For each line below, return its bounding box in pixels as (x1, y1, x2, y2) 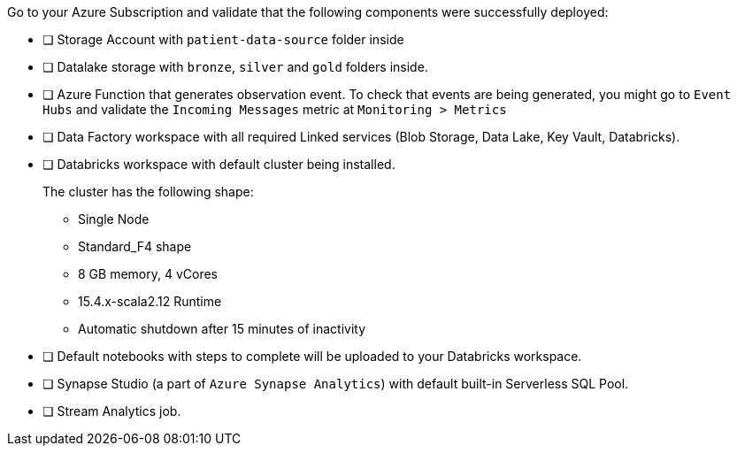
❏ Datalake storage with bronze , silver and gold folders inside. (42, 59, 428, 74)
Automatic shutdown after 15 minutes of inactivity (78, 321, 366, 336)
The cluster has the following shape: (42, 184, 254, 199)
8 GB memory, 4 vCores (78, 266, 218, 281)
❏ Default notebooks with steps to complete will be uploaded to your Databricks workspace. (42, 349, 582, 364)
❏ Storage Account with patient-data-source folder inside (42, 32, 404, 47)
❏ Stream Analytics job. (42, 403, 181, 418)
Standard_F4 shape (78, 239, 192, 254)
